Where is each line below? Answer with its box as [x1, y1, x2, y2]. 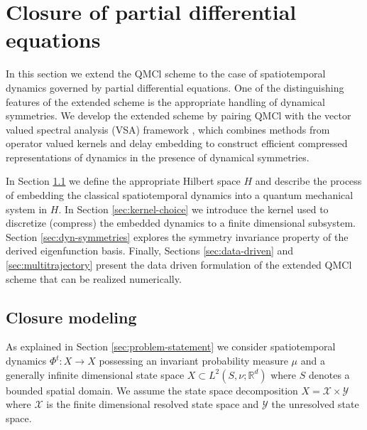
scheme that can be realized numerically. [6, 271, 182, 286]
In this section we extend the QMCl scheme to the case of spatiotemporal [6, 66, 326, 81]
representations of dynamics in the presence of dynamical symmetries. [6, 149, 310, 164]
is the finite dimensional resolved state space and [46, 397, 259, 412]
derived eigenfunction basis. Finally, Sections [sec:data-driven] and [6, 243, 294, 258]
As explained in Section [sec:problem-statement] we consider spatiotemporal [6, 339, 336, 354]
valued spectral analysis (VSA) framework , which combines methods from [6, 122, 330, 136]
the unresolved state [271, 397, 359, 412]
